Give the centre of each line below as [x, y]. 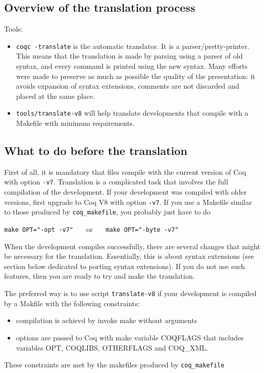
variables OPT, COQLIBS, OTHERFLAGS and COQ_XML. [112, 347]
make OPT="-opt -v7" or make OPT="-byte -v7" [92, 229]
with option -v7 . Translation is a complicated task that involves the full [116, 182]
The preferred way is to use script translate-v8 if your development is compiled [130, 293]
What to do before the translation [96, 151]
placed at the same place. [55, 96]
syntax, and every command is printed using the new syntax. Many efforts [132, 66]
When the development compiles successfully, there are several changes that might [132, 246]
